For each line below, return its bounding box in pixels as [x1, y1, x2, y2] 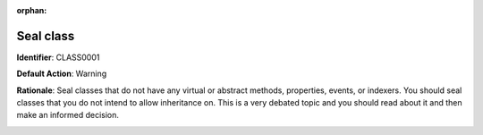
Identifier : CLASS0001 [16, 52, 100, 63]
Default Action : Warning [16, 68, 107, 80]
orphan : [16, 5, 47, 15]
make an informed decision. [16, 110, 120, 121]
